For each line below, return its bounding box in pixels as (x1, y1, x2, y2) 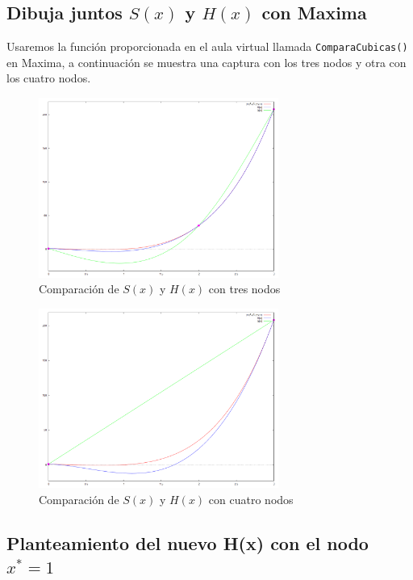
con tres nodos (208, 280, 281, 297)
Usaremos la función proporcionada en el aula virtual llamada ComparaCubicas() (6, 38, 408, 55)
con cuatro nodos (208, 491, 294, 508)
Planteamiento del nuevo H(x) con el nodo (6, 531, 369, 555)
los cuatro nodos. (6, 69, 91, 86)
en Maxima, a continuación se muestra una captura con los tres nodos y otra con (6, 53, 407, 70)
